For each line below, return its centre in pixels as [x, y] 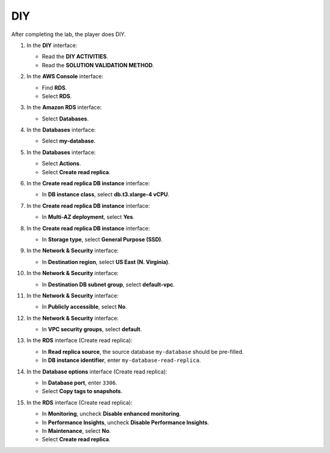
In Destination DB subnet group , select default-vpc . [108, 284]
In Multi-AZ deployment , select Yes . [88, 217]
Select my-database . [69, 141]
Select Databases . [65, 119]
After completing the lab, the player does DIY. [69, 34]
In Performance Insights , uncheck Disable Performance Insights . [126, 422]
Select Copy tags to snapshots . [82, 391]
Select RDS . [57, 96]
